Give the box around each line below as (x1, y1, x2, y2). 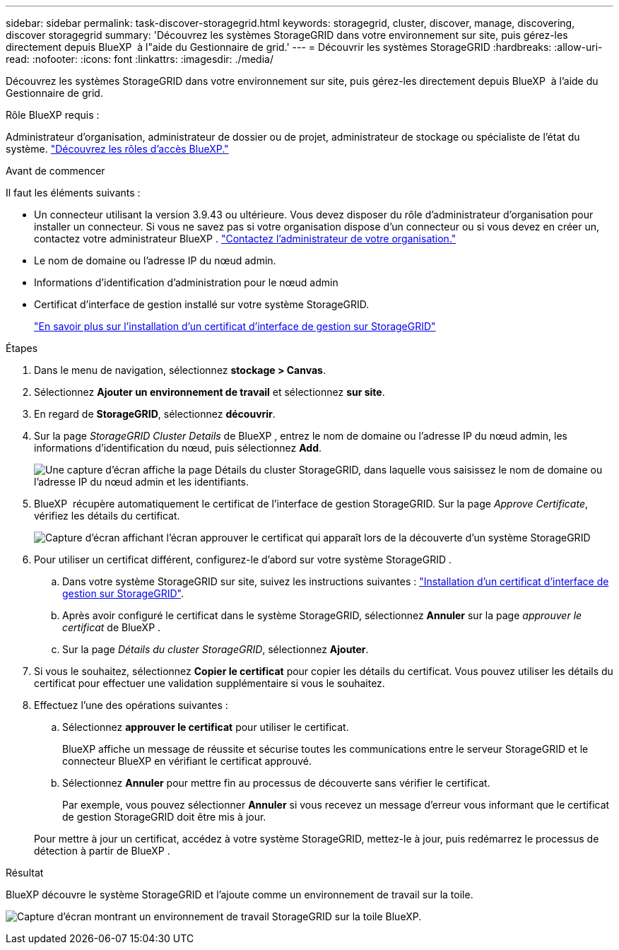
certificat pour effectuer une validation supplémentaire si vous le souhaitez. (34, 677, 385, 689)
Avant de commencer (6, 165, 105, 177)
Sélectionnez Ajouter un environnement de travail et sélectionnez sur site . (34, 386, 385, 398)
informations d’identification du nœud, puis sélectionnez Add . (34, 442, 322, 454)
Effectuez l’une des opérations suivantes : (34, 699, 228, 711)
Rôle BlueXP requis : (6, 109, 100, 121)
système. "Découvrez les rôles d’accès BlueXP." (6, 143, 229, 155)
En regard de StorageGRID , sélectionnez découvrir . (34, 408, 276, 420)
